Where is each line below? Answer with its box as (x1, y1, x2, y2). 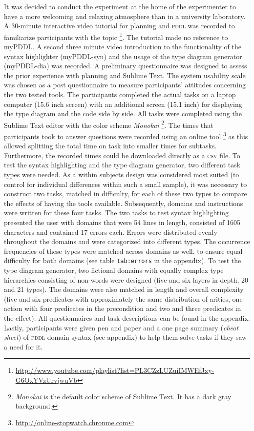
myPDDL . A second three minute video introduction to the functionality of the (4, 41, 241, 52)
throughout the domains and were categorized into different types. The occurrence (4, 236, 250, 246)
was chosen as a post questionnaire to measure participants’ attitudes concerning (4, 80, 246, 90)
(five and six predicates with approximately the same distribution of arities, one (4, 293, 243, 304)
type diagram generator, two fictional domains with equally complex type (4, 265, 224, 275)
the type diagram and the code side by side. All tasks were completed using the (4, 108, 242, 119)
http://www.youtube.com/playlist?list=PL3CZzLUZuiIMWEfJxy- (15, 365, 214, 375)
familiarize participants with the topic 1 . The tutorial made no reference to (4, 30, 228, 42)
